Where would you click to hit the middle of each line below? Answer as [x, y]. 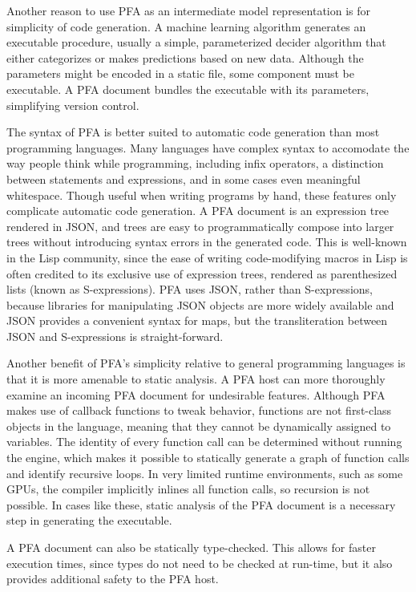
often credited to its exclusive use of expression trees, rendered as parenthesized [202, 273]
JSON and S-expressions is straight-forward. [115, 336]
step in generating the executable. [89, 520]
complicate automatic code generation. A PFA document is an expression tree [198, 211]
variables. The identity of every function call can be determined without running [204, 442]
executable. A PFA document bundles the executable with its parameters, [188, 89]
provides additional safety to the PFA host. [113, 579]
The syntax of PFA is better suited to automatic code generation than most [193, 132]
